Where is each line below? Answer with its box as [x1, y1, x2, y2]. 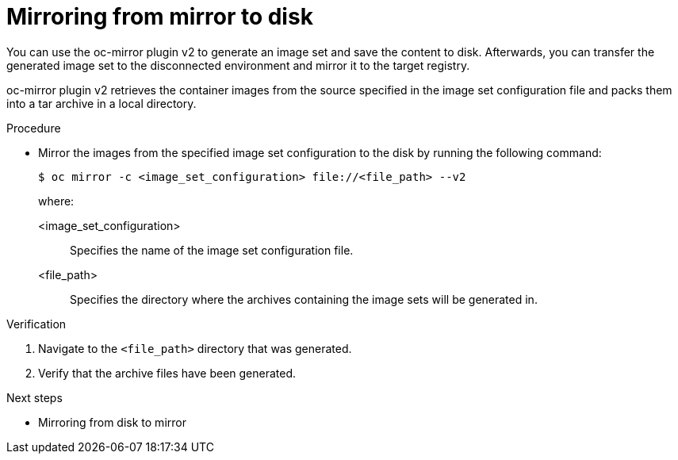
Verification [6, 316, 67, 331]
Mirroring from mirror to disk [6, 3, 313, 30]
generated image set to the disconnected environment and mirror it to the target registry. [6, 58, 470, 72]
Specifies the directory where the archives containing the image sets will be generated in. [70, 292, 538, 306]
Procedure [6, 121, 61, 135]
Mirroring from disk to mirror [38, 415, 186, 429]
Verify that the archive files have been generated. [38, 366, 297, 380]
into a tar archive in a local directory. [6, 96, 197, 110]
